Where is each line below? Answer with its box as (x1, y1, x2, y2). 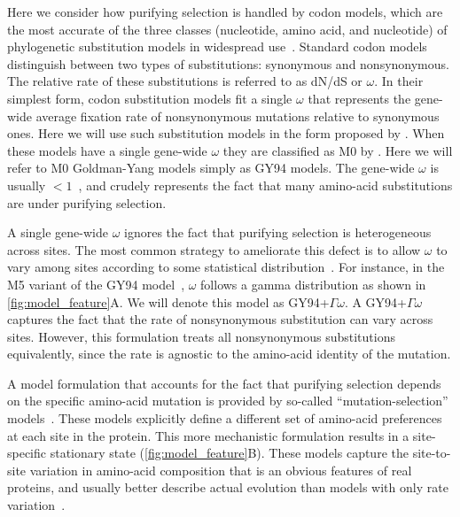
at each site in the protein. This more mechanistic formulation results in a (7, 426, 409, 444)
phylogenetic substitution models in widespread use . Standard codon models (7, 37, 427, 56)
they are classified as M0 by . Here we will (222, 141, 453, 159)
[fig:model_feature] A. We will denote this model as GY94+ (7, 292, 330, 311)
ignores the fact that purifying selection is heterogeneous (124, 223, 432, 242)
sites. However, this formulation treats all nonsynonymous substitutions (7, 327, 395, 345)
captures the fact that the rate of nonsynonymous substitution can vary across (7, 310, 433, 328)
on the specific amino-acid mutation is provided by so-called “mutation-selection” (7, 391, 448, 410)
